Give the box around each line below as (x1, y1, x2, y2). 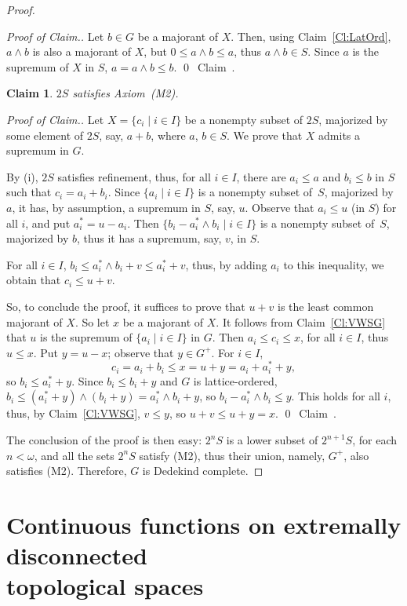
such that (6, 184, 52, 200)
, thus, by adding (185, 256, 267, 272)
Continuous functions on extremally (6, 508, 402, 540)
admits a (318, 126, 361, 143)
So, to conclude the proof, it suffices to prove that (6, 298, 245, 314)
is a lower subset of (226, 432, 318, 447)
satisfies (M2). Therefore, (6, 462, 127, 479)
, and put (25, 214, 71, 231)
